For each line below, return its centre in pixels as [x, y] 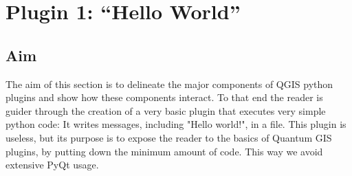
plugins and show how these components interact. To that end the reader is [164, 97]
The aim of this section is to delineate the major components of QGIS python [169, 84]
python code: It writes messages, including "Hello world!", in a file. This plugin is [176, 124]
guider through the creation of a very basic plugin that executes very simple [166, 110]
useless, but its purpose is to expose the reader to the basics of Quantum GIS [169, 137]
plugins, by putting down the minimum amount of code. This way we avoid [164, 151]
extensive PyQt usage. [52, 165]
